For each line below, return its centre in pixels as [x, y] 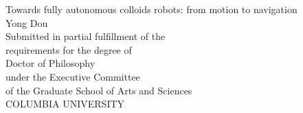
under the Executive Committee [73, 76]
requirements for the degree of [69, 49]
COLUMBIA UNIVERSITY [65, 104]
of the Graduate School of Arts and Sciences [99, 90]
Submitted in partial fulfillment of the [86, 36]
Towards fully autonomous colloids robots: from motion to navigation [151, 9]
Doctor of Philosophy [50, 63]
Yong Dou [27, 22]
